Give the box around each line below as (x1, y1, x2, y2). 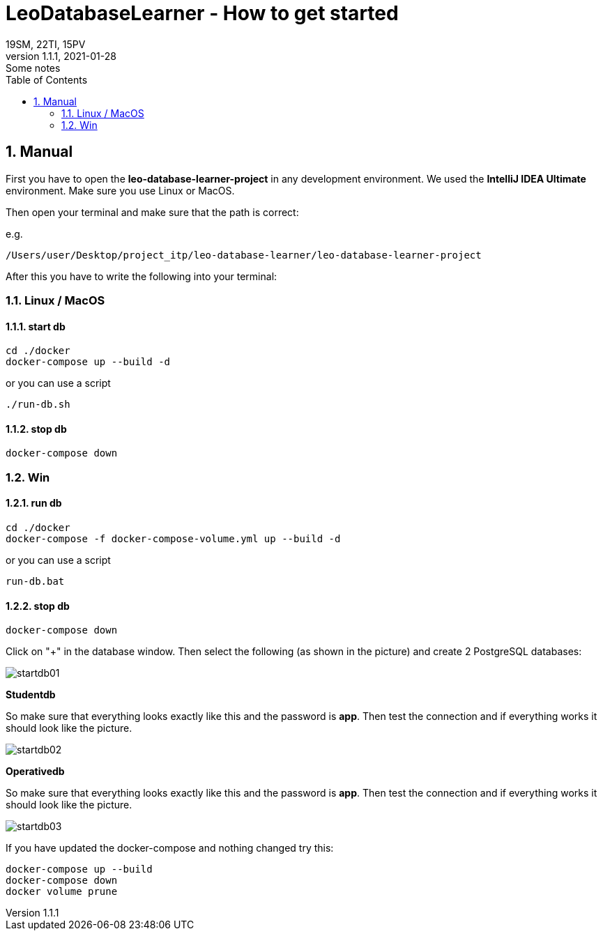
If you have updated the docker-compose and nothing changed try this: (6, 842, 334, 854)
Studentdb (6, 689, 56, 701)
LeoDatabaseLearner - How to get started (6, 1, 399, 25)
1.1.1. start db (6, 320, 66, 332)
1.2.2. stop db (6, 599, 70, 612)
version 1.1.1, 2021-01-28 (6, 49, 116, 62)
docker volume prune (6, 886, 118, 898)
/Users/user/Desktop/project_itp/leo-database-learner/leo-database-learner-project (6, 249, 482, 261)
